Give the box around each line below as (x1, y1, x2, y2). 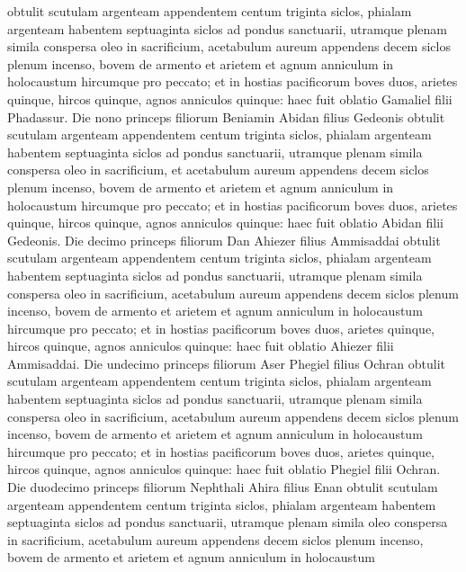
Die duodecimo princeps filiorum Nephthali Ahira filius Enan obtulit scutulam (7, 478, 438, 496)
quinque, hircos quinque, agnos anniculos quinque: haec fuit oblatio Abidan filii (7, 213, 444, 232)
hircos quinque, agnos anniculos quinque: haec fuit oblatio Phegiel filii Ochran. (7, 460, 441, 478)
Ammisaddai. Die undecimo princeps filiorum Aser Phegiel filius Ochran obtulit (7, 353, 446, 372)
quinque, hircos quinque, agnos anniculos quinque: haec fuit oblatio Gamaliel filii (7, 89, 453, 108)
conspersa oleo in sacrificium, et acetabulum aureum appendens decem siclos (7, 160, 429, 179)
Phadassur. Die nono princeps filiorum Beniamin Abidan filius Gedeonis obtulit (7, 107, 445, 126)
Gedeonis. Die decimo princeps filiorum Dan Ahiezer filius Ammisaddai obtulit (7, 230, 441, 249)
